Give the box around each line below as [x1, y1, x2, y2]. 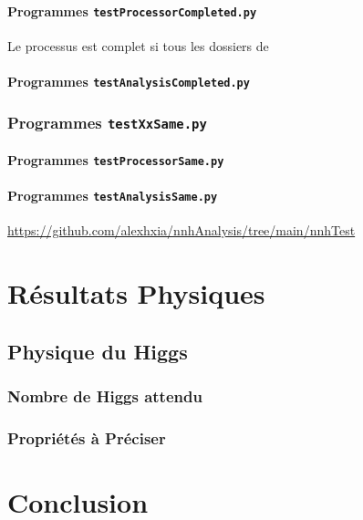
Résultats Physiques [7, 275, 265, 311]
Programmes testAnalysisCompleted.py [7, 72, 250, 91]
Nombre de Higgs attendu [7, 384, 202, 407]
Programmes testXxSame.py [7, 110, 207, 133]
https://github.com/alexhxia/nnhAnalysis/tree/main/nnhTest [7, 221, 356, 240]
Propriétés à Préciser [7, 426, 166, 449]
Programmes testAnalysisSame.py [7, 185, 218, 204]
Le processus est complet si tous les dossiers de [7, 36, 269, 55]
